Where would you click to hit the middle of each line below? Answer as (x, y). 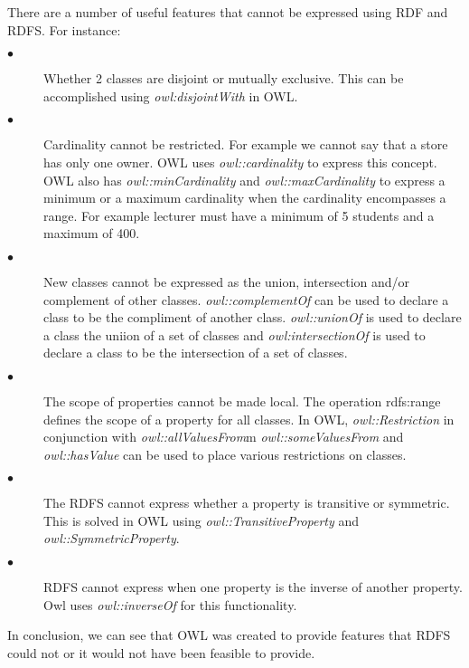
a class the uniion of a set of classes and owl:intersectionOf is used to (234, 334)
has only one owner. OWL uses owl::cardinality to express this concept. (240, 162)
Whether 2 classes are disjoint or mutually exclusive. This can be (224, 78)
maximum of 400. (92, 233)
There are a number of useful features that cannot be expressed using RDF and (228, 12)
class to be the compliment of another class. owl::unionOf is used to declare (253, 317)
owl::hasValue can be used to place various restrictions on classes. (225, 454)
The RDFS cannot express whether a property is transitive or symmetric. (247, 503)
